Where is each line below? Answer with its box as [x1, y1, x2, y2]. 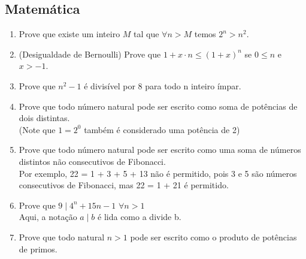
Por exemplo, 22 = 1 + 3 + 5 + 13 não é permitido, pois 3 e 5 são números [19, 167, 297, 179]
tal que [134, 28, 159, 40]
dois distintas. [19, 112, 70, 124]
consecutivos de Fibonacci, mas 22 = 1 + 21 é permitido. [19, 179, 229, 191]
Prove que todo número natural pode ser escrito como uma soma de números [19, 143, 301, 156]
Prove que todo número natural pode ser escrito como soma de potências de [19, 100, 298, 112]
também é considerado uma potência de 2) [84, 123, 240, 135]
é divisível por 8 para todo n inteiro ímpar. [84, 79, 241, 92]
